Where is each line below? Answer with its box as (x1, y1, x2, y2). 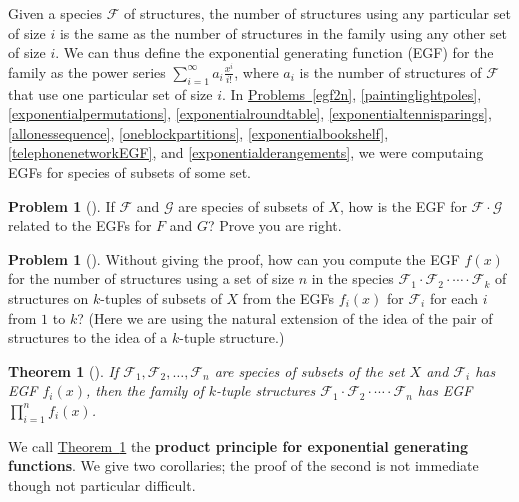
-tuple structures (216, 380, 316, 401)
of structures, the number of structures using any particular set (123, 3, 511, 23)
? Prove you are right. (207, 215, 342, 236)
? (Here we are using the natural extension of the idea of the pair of (77, 307, 493, 328)
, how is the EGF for (339, 195, 467, 216)
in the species (311, 268, 394, 289)
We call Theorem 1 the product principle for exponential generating (8, 435, 468, 456)
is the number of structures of (299, 61, 482, 82)
